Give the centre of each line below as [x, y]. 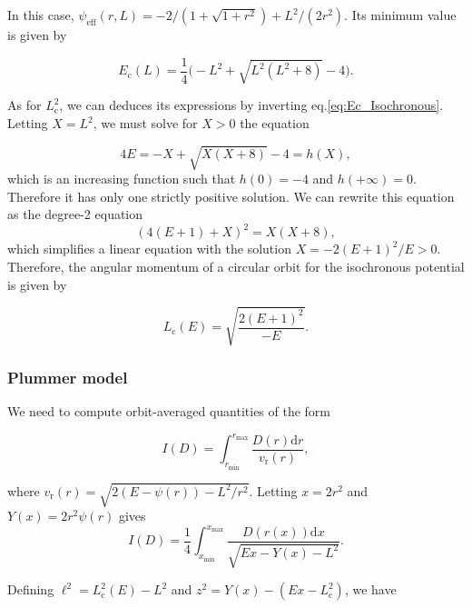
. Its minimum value [400, 15]
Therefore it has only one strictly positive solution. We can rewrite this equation [231, 196]
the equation [275, 123]
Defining [31, 589]
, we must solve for [145, 123]
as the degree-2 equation [75, 214]
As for [25, 105]
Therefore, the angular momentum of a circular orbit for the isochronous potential [236, 267]
